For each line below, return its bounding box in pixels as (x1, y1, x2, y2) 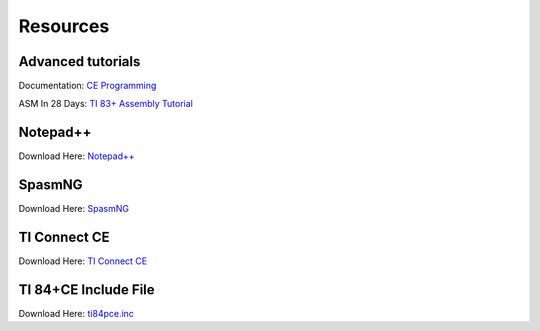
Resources (18, 15, 110, 37)
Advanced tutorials (18, 53, 141, 70)
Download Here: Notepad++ (18, 150, 135, 162)
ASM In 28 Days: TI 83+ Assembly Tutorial (18, 98, 194, 110)
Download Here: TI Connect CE (18, 255, 148, 267)
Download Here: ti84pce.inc (18, 308, 135, 320)
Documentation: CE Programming (18, 80, 157, 92)
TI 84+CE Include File (18, 281, 155, 298)
